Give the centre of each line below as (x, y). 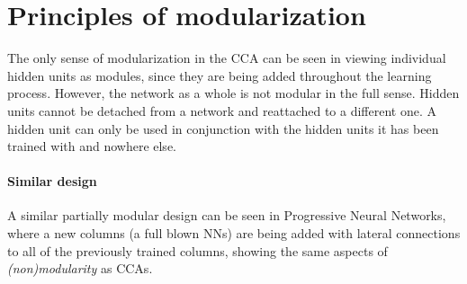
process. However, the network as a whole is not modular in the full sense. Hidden (233, 93)
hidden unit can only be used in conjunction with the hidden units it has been (223, 128)
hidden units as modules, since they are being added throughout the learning (220, 75)
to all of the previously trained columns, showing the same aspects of (198, 250)
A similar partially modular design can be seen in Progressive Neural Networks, (227, 215)
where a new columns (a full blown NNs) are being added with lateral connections (234, 233)
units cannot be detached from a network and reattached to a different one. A (222, 110)
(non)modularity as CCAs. (80, 268)
